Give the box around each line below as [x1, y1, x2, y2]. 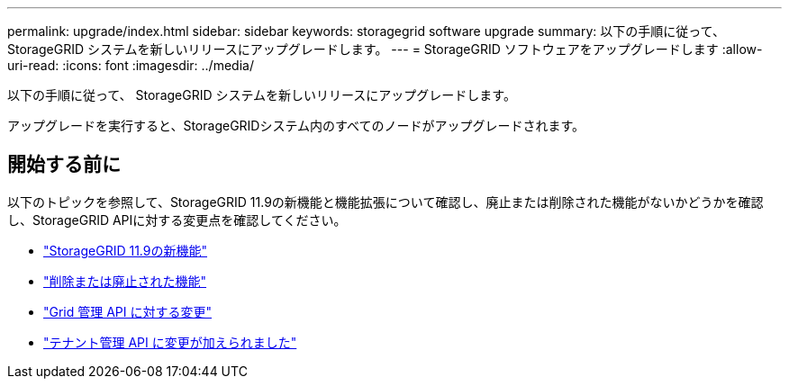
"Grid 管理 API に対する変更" [43, 303, 213, 319]
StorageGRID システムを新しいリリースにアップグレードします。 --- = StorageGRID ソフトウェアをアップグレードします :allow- [7, 41, 763, 57]
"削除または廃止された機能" [43, 273, 207, 289]
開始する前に [7, 153, 121, 176]
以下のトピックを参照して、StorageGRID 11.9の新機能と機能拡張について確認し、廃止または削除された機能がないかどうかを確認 [7, 193, 764, 210]
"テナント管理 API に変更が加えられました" [43, 334, 297, 350]
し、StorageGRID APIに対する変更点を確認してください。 [7, 211, 347, 228]
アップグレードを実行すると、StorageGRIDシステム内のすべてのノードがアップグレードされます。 [7, 118, 585, 133]
